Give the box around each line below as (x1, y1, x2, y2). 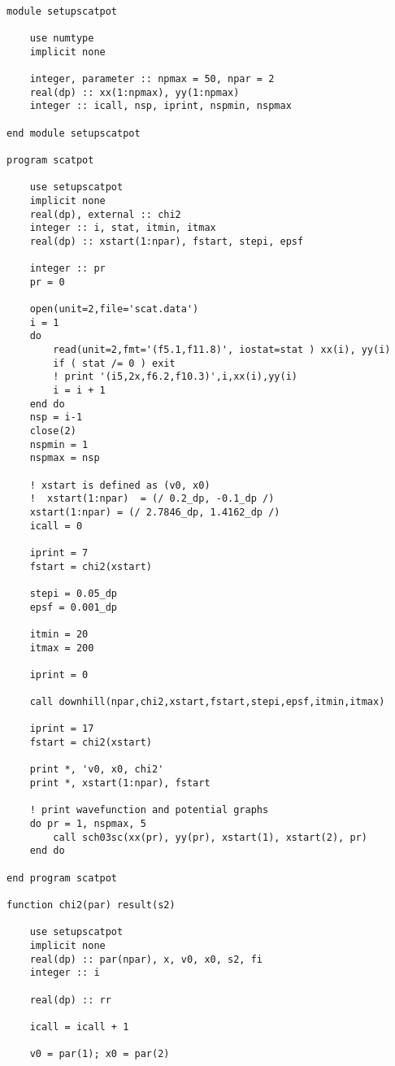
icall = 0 (29, 520, 83, 532)
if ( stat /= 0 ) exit (53, 357, 176, 369)
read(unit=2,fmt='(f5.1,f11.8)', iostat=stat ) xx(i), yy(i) (53, 344, 391, 356)
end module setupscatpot (7, 127, 141, 139)
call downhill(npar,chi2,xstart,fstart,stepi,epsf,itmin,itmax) (29, 696, 385, 708)
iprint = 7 (29, 546, 89, 559)
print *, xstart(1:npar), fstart (29, 777, 211, 790)
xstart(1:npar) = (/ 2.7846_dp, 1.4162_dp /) (29, 506, 280, 518)
